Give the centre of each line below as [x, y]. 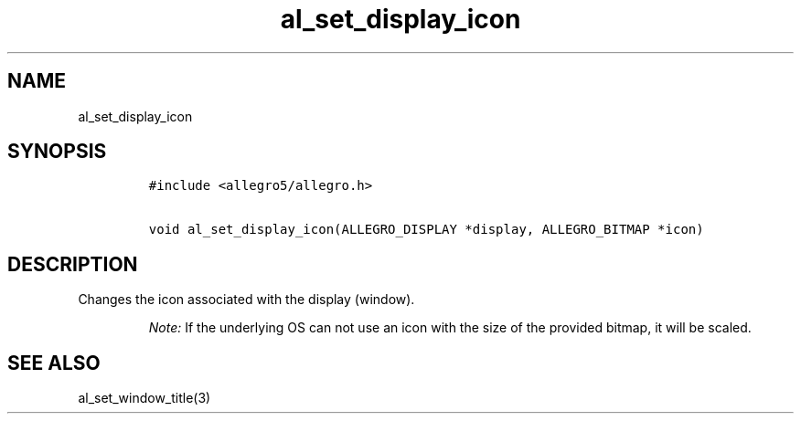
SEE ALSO [54, 363]
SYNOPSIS [57, 152]
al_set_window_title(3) [144, 398]
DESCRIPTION [73, 264]
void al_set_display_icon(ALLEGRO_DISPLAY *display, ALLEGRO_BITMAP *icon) [426, 230]
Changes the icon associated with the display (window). [246, 300]
